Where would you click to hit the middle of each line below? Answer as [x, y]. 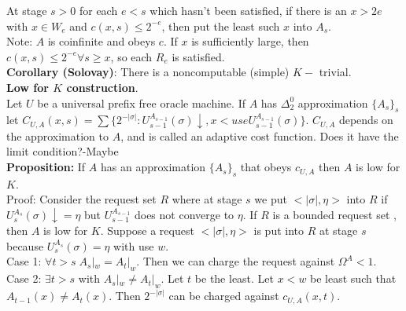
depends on [366, 120]
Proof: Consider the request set [81, 199]
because [25, 245]
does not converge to [184, 215]
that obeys [266, 167]
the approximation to [57, 135]
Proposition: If [46, 167]
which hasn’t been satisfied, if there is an [248, 10]
